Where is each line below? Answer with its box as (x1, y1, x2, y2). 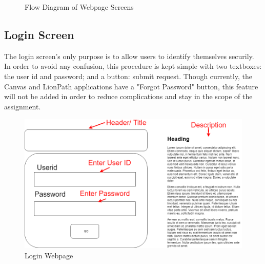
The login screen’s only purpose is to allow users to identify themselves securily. (4, 50, 254, 61)
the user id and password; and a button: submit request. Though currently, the (4, 70, 253, 81)
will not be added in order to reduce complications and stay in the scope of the (4, 91, 253, 102)
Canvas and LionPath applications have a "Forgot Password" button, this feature (4, 81, 258, 91)
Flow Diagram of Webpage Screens (25, 2, 134, 12)
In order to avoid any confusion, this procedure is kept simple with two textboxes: (4, 61, 262, 71)
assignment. (4, 101, 41, 111)
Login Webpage (25, 250, 73, 260)
